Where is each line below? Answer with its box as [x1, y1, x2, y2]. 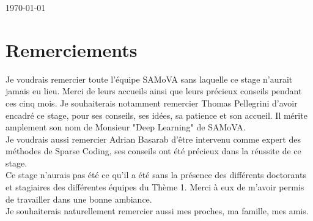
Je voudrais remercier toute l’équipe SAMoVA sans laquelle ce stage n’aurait [6, 72, 293, 85]
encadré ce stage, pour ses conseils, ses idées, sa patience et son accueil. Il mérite [6, 108, 307, 121]
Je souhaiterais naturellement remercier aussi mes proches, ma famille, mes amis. [6, 204, 309, 217]
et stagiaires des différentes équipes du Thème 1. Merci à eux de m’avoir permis [6, 181, 304, 193]
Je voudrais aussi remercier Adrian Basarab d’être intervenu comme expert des [6, 132, 301, 145]
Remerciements [6, 37, 138, 62]
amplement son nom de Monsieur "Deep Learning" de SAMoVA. [6, 121, 246, 133]
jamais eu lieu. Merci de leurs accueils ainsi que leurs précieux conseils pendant [6, 84, 302, 97]
